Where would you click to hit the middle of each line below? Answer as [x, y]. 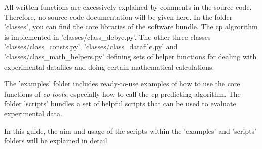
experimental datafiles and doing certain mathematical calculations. [109, 66]
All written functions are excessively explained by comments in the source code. [128, 7]
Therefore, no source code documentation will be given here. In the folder [118, 17]
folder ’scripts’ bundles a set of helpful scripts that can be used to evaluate [120, 103]
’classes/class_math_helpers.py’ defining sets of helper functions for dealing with [130, 56]
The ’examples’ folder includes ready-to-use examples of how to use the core [122, 84]
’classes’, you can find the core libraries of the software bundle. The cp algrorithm [131, 27]
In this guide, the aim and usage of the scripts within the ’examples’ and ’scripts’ [130, 130]
